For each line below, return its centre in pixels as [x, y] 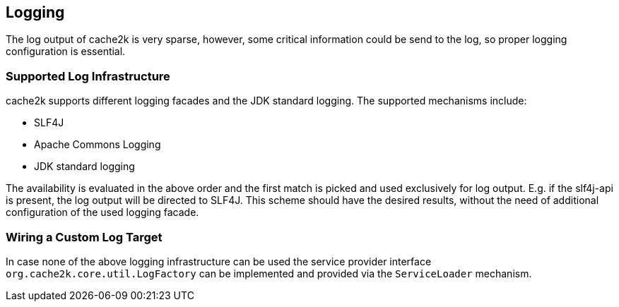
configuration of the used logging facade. [102, 212]
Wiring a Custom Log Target [84, 237]
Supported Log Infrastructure [88, 76]
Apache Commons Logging [98, 145]
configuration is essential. [66, 52]
